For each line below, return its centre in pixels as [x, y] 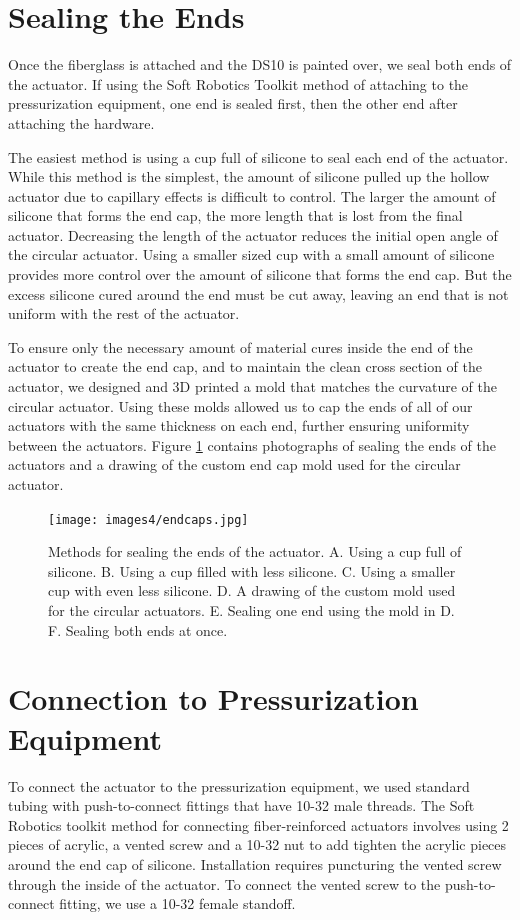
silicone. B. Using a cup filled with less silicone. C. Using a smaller [252, 570]
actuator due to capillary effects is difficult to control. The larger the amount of [252, 195]
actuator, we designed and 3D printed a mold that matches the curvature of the [252, 386]
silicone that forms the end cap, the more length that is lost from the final [235, 215]
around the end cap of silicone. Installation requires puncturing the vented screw [255, 863]
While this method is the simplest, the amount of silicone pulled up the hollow [249, 176]
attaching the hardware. [81, 122]
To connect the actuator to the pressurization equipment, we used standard [239, 785]
